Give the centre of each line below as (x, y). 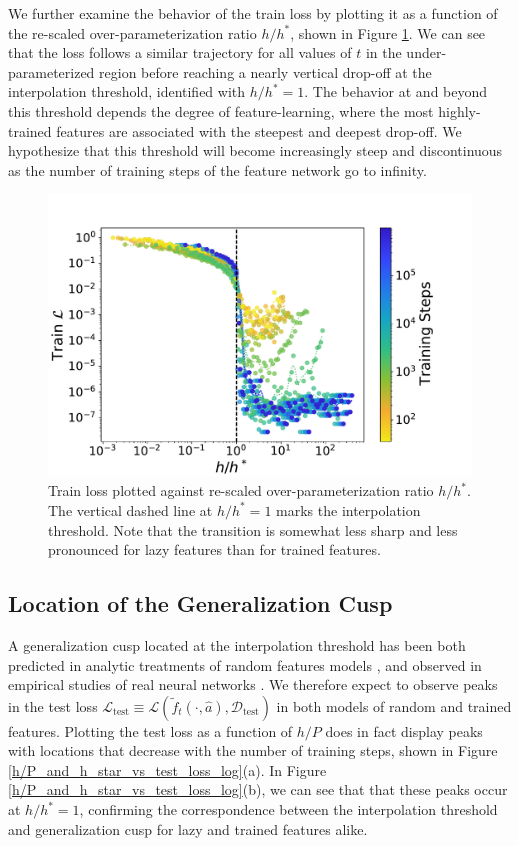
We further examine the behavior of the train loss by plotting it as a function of (253, 13)
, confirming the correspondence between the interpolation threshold (288, 809)
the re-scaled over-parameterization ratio (132, 32)
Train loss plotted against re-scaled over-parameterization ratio (241, 490)
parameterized (51, 71)
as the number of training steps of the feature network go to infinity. (217, 169)
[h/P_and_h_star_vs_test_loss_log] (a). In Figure (167, 769)
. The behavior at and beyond (396, 91)
